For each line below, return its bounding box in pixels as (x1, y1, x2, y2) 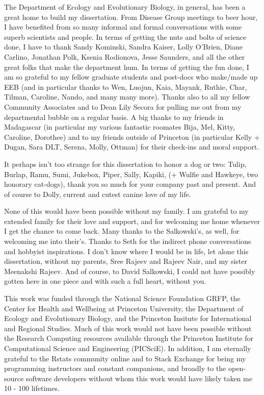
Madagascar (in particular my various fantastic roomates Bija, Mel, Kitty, (4, 121, 235, 132)
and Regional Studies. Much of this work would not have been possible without (4, 323, 252, 333)
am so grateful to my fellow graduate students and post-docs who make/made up (4, 71, 258, 82)
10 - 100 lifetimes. (4, 383, 60, 393)
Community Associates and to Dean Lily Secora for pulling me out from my (4, 101, 242, 112)
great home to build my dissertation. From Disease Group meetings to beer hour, (4, 11, 258, 22)
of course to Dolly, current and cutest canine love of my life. (4, 188, 191, 199)
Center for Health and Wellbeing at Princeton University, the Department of (4, 303, 244, 313)
